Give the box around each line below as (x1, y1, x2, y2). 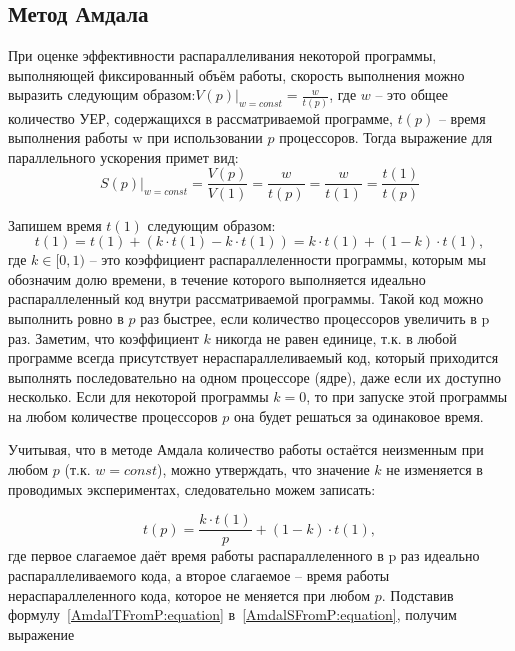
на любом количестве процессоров (8, 405, 218, 426)
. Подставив (381, 584, 454, 605)
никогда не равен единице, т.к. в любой (215, 327, 457, 348)
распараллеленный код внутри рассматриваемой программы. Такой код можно (8, 288, 484, 309)
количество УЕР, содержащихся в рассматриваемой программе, (8, 107, 393, 128)
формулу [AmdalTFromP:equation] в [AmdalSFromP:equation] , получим (8, 604, 457, 625)
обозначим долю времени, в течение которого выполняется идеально (8, 268, 426, 289)
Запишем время (8, 214, 102, 235)
